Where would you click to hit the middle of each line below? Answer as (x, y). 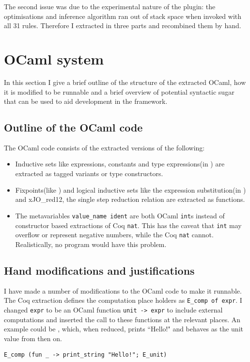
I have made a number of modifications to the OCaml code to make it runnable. (123, 290)
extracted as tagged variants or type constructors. (89, 173)
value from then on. (33, 338)
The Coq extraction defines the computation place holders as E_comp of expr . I (123, 300)
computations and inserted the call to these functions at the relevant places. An (122, 319)
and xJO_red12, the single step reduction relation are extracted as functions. (130, 199)
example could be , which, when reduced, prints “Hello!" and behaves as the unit (124, 329)
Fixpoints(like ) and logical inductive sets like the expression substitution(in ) (131, 189)
